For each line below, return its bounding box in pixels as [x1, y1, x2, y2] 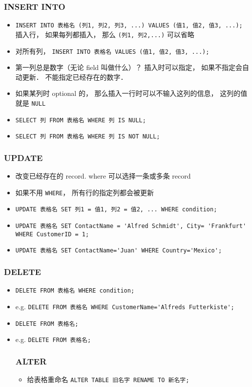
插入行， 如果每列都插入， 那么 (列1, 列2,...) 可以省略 [15, 29, 194, 39]
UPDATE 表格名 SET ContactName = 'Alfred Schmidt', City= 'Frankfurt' [15, 223, 247, 230]
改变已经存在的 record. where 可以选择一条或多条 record [15, 171, 191, 181]
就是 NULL [15, 97, 46, 108]
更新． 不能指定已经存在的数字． [22, 71, 127, 82]
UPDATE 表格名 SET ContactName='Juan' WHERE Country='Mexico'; [15, 247, 222, 254]
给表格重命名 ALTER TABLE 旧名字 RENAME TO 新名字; [27, 374, 189, 385]
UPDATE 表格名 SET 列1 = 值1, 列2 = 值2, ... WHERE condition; [15, 206, 217, 213]
